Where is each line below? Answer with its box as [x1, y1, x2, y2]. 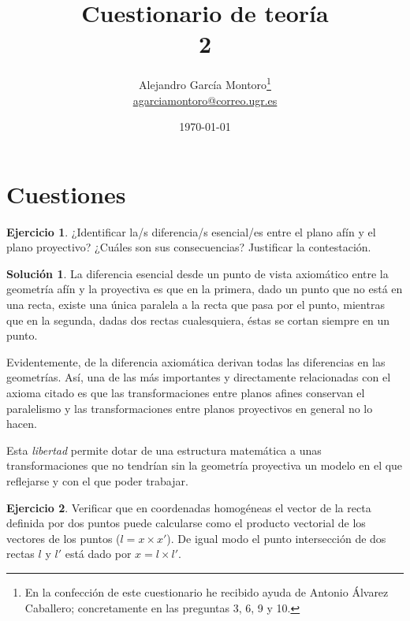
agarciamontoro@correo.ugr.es [132, 91, 278, 108]
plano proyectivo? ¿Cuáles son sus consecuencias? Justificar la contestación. [6, 239, 371, 255]
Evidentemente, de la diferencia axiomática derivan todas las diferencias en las [6, 353, 386, 370]
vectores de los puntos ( [6, 530, 121, 546]
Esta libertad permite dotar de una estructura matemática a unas [6, 441, 322, 458]
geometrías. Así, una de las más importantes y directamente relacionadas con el [6, 369, 391, 385]
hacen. [6, 415, 37, 432]
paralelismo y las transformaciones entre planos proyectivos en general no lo [6, 400, 373, 416]
